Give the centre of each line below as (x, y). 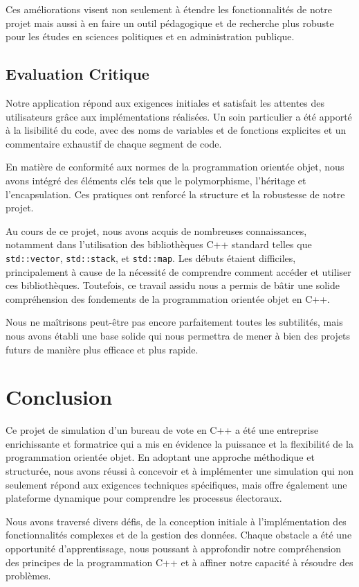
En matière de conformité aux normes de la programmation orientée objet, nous (175, 167)
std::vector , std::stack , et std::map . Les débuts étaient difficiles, (151, 257)
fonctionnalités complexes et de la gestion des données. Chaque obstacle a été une (179, 535)
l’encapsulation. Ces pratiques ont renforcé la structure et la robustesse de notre (175, 194)
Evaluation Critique (77, 74)
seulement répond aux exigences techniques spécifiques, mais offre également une (176, 484)
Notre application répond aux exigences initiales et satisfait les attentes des (165, 102)
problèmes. (28, 576)
